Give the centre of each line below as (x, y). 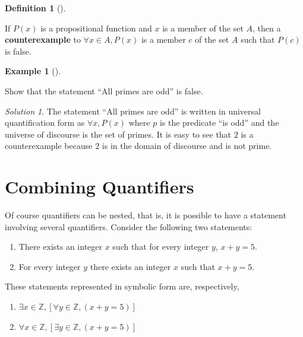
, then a (267, 28)
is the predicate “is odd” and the (219, 123)
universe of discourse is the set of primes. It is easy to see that (118, 134)
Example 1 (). (33, 71)
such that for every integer (161, 247)
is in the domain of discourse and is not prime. (187, 146)
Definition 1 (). (35, 8)
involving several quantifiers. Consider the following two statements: (129, 226)
